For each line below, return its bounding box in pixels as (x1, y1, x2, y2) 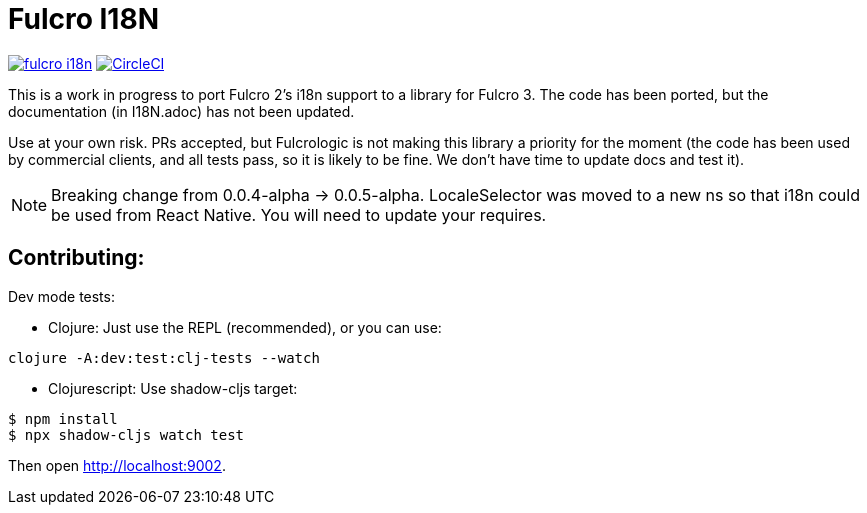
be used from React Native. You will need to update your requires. (51, 204, 547, 225)
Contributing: (8, 245, 145, 271)
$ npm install (8, 410, 118, 427)
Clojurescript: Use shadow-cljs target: (48, 379, 298, 397)
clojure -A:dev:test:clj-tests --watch (8, 349, 320, 366)
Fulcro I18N (8, 2, 160, 36)
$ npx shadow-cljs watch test (8, 426, 245, 443)
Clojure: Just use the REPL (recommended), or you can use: (48, 318, 442, 336)
